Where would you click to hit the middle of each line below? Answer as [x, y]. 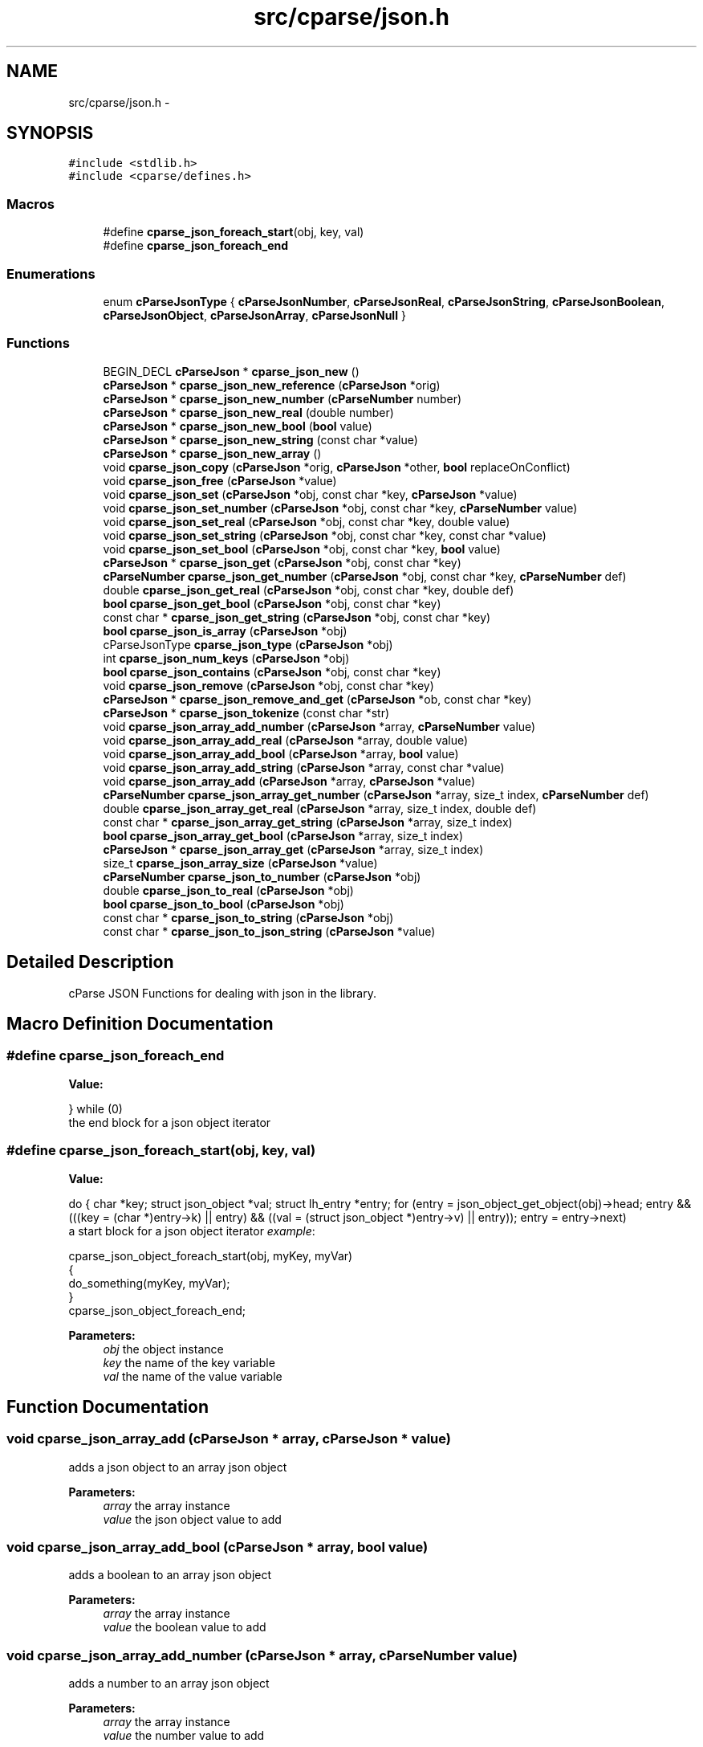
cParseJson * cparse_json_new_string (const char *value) [260, 439]
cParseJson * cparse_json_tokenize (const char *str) [246, 712]
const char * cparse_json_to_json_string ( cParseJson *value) [269, 931]
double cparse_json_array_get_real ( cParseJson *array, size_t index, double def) [320, 808]
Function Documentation [108, 1406]
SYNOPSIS [50, 133]
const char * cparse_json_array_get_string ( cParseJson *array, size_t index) [308, 822]
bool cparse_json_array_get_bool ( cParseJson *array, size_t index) [283, 835]
